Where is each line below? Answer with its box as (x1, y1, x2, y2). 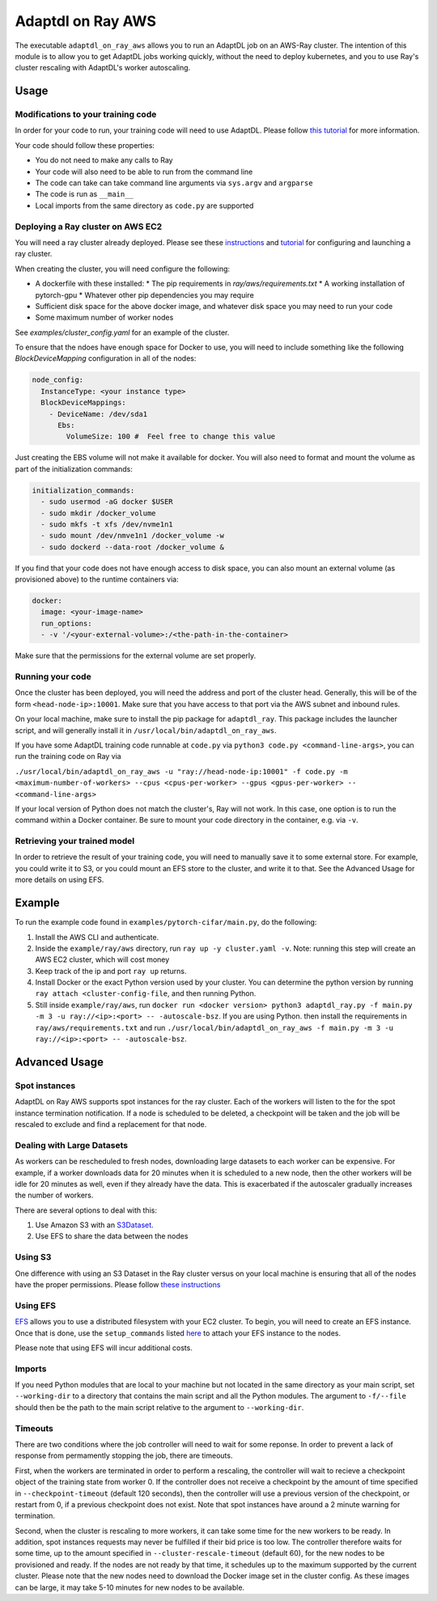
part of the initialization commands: (15, 464, 133, 473)
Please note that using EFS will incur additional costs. (15, 1343, 193, 1353)
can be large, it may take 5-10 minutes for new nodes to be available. (15, 1582, 245, 1592)
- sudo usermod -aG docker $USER (40, 498, 173, 506)
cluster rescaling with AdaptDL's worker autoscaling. (15, 63, 191, 73)
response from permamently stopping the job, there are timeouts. (15, 1451, 233, 1460)
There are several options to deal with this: (15, 1205, 158, 1215)
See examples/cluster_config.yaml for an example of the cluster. (15, 328, 230, 337)
